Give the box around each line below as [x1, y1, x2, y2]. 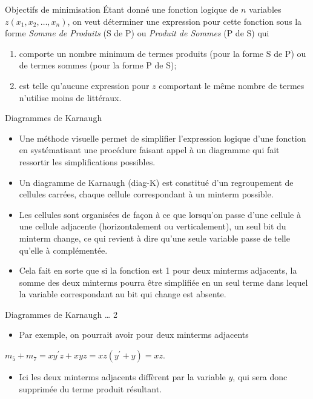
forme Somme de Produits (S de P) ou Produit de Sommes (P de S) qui [5, 27, 269, 39]
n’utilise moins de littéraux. [19, 91, 122, 104]
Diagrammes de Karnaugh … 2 [5, 308, 117, 320]
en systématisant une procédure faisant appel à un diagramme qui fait [19, 143, 280, 156]
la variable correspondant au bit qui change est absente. [19, 288, 226, 300]
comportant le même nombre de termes [159, 79, 305, 91]
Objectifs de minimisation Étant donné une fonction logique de [5, 3, 239, 15]
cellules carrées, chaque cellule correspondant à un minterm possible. [19, 188, 274, 200]
